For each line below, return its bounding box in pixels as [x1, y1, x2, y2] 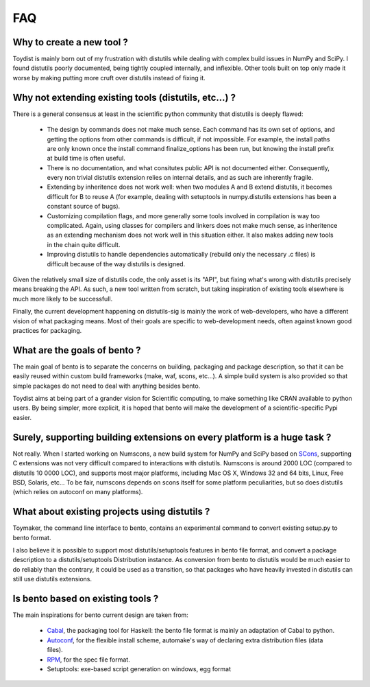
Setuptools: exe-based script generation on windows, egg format [47, 665, 232, 673]
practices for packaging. [12, 326, 82, 334]
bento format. [12, 533, 51, 542]
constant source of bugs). [47, 202, 121, 211]
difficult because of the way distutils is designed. [47, 259, 186, 268]
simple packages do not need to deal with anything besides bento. [12, 382, 201, 390]
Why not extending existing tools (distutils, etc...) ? [12, 91, 236, 103]
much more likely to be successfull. [12, 294, 113, 303]
